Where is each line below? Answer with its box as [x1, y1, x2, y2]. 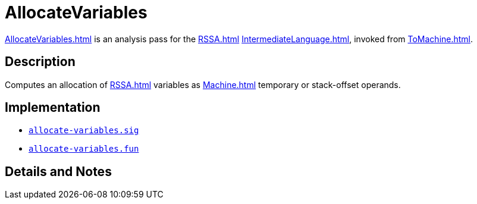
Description [5, 54, 76, 70]
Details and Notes [5, 164, 112, 179]
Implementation [5, 100, 101, 115]
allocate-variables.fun [29, 144, 139, 154]
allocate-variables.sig [29, 125, 139, 136]
